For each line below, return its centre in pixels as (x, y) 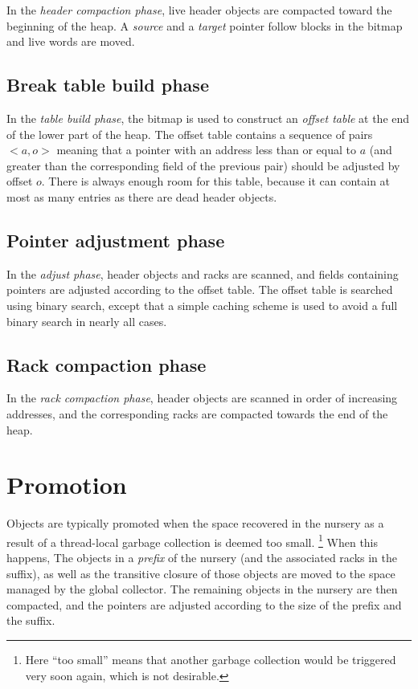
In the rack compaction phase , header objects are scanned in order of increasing (202, 398)
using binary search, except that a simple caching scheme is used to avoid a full (202, 305)
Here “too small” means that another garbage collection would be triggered (211, 660)
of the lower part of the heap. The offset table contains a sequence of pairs (190, 134)
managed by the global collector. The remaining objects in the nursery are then (202, 589)
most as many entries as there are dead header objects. (142, 196)
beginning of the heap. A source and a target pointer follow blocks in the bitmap (205, 25)
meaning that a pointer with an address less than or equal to (207, 150)
